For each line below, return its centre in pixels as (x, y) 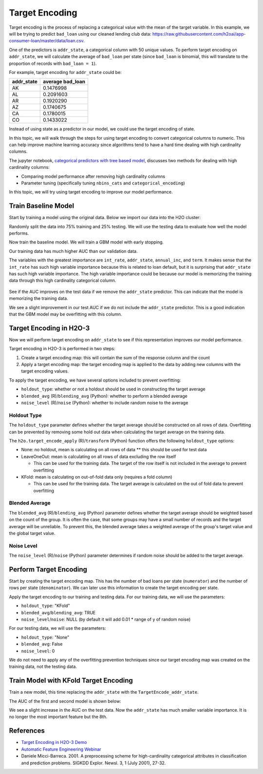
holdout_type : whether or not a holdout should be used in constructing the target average (113, 389)
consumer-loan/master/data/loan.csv (46, 41)
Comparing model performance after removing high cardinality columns (93, 176)
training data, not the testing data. (43, 666)
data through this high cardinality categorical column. (63, 280)
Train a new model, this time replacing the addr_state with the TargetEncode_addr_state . (104, 692)
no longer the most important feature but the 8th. (58, 717)
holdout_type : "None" (45, 637)
